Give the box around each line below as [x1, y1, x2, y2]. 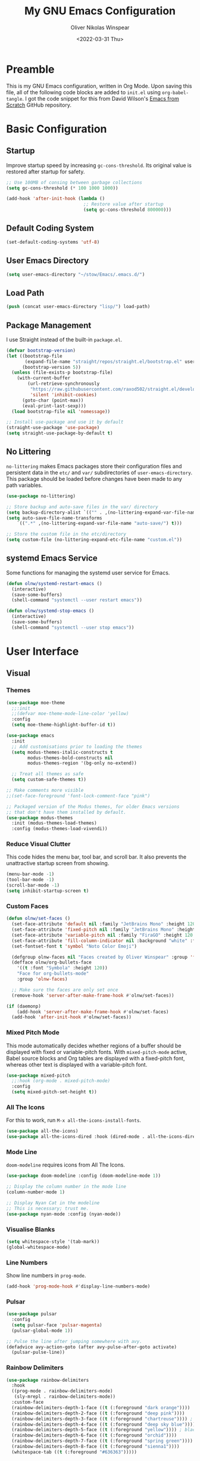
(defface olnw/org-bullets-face [11, 959, 92, 966]
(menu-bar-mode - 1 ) [6, 871, 55, 877]
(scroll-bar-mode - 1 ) [6, 882, 60, 888]
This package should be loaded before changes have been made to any [6, 475, 183, 482]
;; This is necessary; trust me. [6, 1205, 89, 1211]
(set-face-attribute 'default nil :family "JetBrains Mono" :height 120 [11, 921, 196, 927]
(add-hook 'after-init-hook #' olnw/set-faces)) [11, 1014, 132, 1020]
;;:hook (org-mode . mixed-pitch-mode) [11, 1078, 111, 1084]
